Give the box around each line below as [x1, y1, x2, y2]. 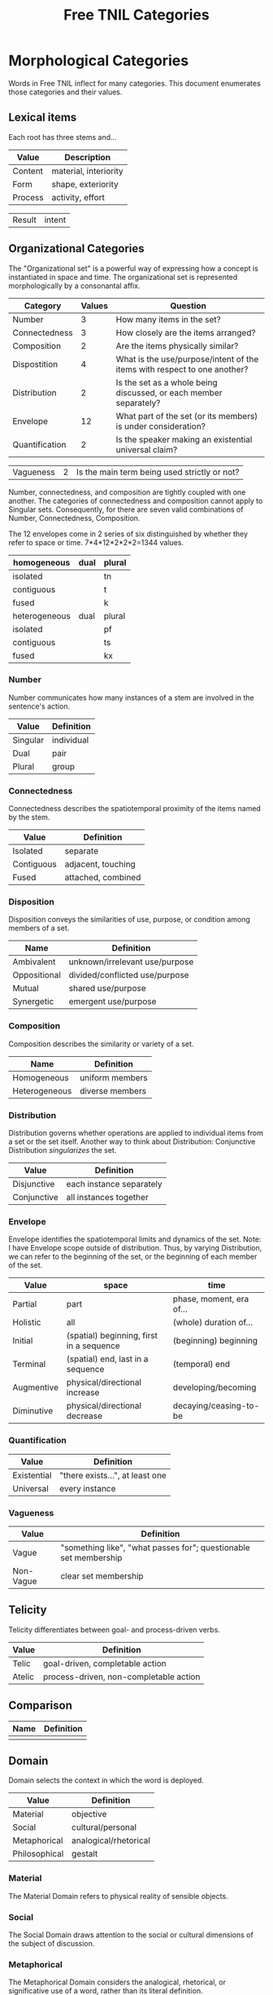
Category [24, 299, 62, 311]
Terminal [12, 1359, 46, 1370]
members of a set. [8, 923, 70, 933]
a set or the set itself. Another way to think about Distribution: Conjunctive [8, 1137, 256, 1146]
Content [12, 165, 43, 177]
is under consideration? [115, 421, 206, 432]
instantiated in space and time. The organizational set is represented [8, 272, 238, 282]
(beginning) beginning [172, 1335, 258, 1347]
